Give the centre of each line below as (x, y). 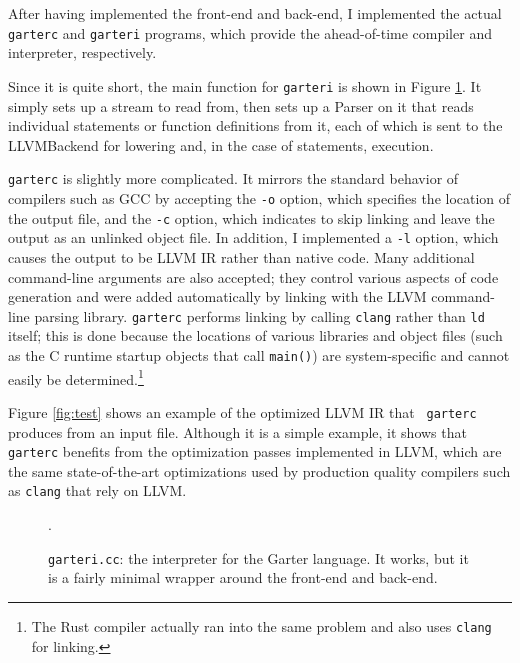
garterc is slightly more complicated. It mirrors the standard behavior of (233, 178)
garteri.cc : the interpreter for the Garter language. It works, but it (258, 557)
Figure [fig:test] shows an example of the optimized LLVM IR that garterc (242, 411)
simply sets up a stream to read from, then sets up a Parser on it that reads (241, 105)
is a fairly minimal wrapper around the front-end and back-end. (243, 577)
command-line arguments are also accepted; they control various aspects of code (253, 276)
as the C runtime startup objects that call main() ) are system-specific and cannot (259, 354)
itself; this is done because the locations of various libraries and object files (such (255, 335)
